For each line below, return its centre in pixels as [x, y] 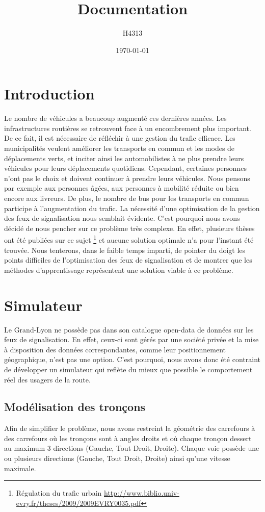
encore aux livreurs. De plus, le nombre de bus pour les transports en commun [127, 198]
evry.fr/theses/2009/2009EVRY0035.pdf [78, 503]
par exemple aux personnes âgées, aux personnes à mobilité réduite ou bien [122, 188]
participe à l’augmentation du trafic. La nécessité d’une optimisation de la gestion [132, 208]
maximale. [20, 468]
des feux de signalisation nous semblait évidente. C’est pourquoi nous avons [122, 218]
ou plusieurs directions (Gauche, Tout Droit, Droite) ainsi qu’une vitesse [117, 458]
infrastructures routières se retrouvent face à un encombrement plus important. [128, 128]
